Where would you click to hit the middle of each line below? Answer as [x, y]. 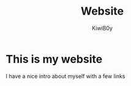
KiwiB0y [102, 28]
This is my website [54, 59]
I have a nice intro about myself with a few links [65, 76]
